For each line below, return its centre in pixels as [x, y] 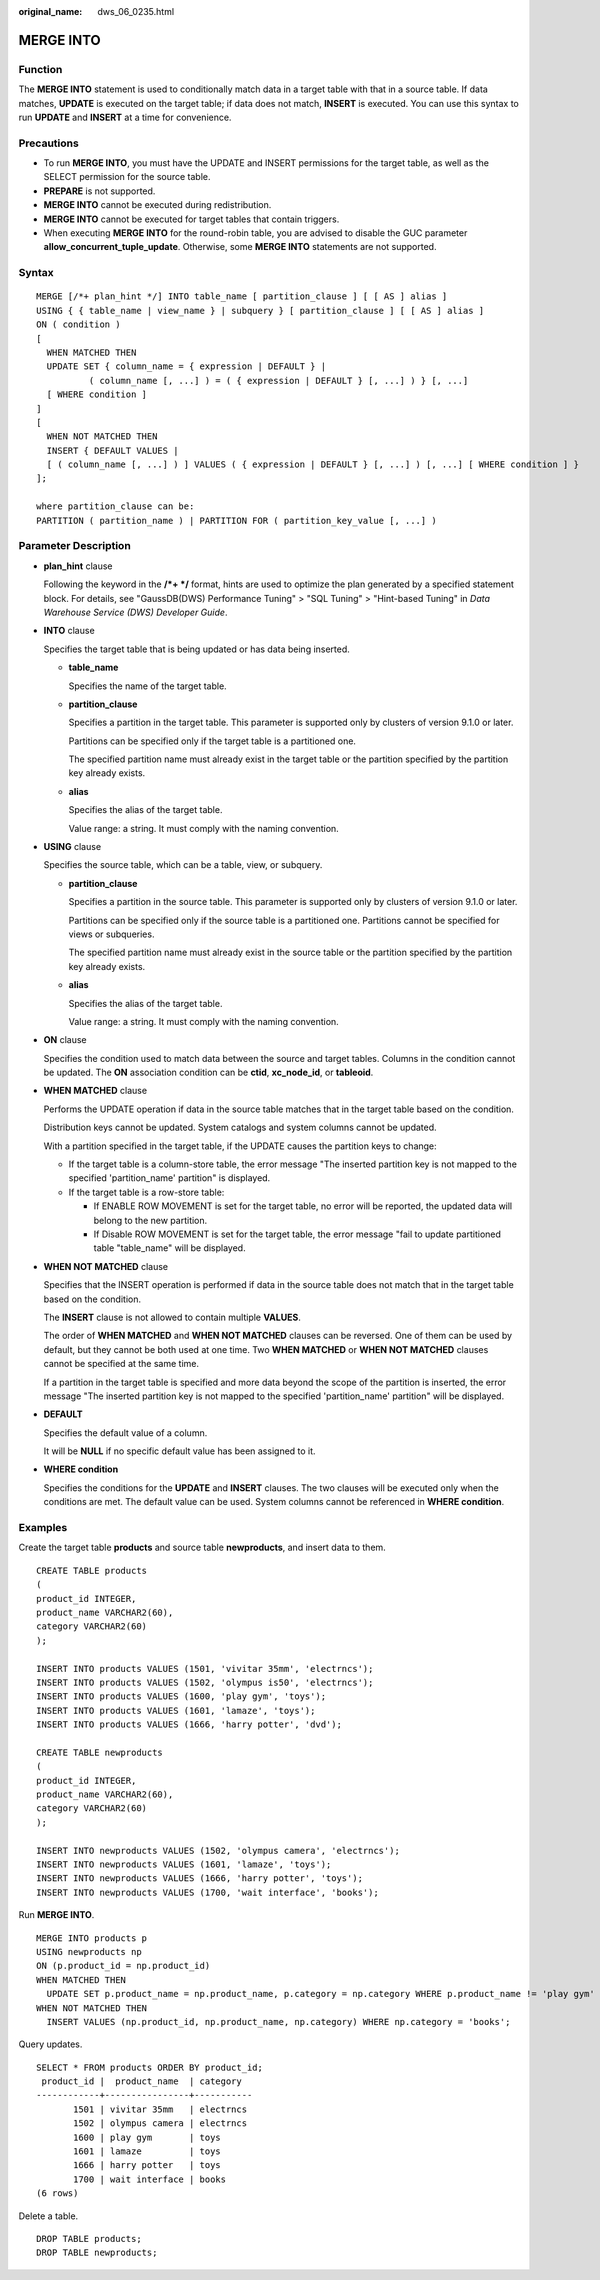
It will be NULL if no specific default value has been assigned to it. [179, 1451]
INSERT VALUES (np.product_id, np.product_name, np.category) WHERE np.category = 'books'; [278, 2021]
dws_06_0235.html [136, 11]
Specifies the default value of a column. [125, 1432]
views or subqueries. [111, 934]
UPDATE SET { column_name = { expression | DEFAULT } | [186, 366]
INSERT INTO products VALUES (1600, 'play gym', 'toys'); [181, 1696]
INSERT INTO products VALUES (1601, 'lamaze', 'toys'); [176, 1710]
